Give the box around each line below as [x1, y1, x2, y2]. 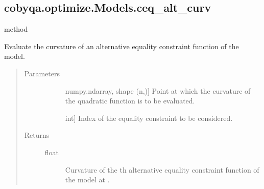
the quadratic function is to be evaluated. [65, 95, 195, 106]
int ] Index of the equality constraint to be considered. [65, 112, 233, 123]
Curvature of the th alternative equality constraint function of [65, 164, 259, 175]
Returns [24, 130, 50, 140]
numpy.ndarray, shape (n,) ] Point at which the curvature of [65, 85, 251, 96]
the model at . [65, 174, 110, 185]
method [4, 24, 28, 34]
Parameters [24, 68, 60, 78]
